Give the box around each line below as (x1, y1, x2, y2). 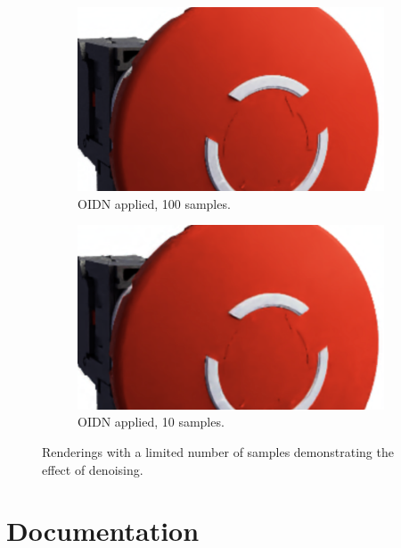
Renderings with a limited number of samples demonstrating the (42, 442, 394, 461)
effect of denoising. (42, 460, 143, 478)
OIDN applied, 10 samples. (78, 412, 225, 431)
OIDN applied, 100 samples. (78, 194, 231, 212)
